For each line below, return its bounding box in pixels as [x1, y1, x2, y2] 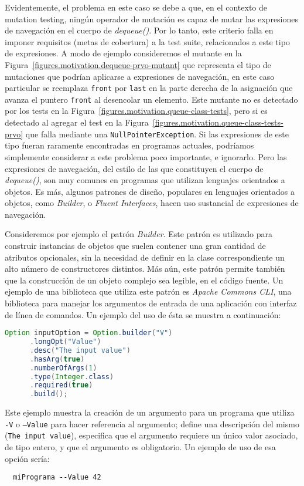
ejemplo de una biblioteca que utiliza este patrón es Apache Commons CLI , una [5, 285, 292, 298]
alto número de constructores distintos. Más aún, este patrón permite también [5, 262, 285, 275]
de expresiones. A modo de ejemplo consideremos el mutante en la [5, 47, 242, 59]
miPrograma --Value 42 [13, 473, 101, 482]
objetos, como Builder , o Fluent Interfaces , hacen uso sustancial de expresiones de [5, 197, 299, 209]
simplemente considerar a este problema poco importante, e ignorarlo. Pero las [5, 150, 287, 163]
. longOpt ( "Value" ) [29, 338, 101, 346]
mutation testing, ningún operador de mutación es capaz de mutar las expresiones [5, 12, 299, 25]
